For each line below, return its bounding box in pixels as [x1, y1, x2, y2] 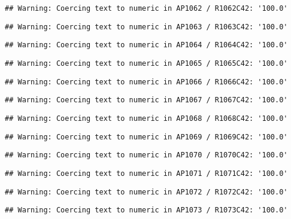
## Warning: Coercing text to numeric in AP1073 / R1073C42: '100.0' [5, 206, 288, 215]
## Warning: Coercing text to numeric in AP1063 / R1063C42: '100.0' [5, 22, 288, 31]
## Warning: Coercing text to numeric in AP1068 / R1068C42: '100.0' [5, 114, 288, 123]
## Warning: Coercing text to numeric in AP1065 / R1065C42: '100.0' [5, 59, 288, 68]
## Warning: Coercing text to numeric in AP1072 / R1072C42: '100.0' [5, 187, 288, 196]
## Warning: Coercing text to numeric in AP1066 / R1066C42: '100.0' [5, 77, 288, 86]
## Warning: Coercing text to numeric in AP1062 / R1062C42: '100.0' [5, 4, 288, 13]
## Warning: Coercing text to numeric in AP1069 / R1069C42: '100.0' [5, 132, 288, 141]
